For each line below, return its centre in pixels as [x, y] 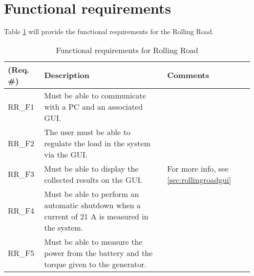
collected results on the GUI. [93, 179]
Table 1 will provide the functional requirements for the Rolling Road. [109, 31]
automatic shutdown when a [92, 205]
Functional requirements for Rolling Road [127, 50]
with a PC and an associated [94, 106]
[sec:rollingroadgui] [199, 179]
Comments [188, 75]
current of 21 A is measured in [96, 216]
